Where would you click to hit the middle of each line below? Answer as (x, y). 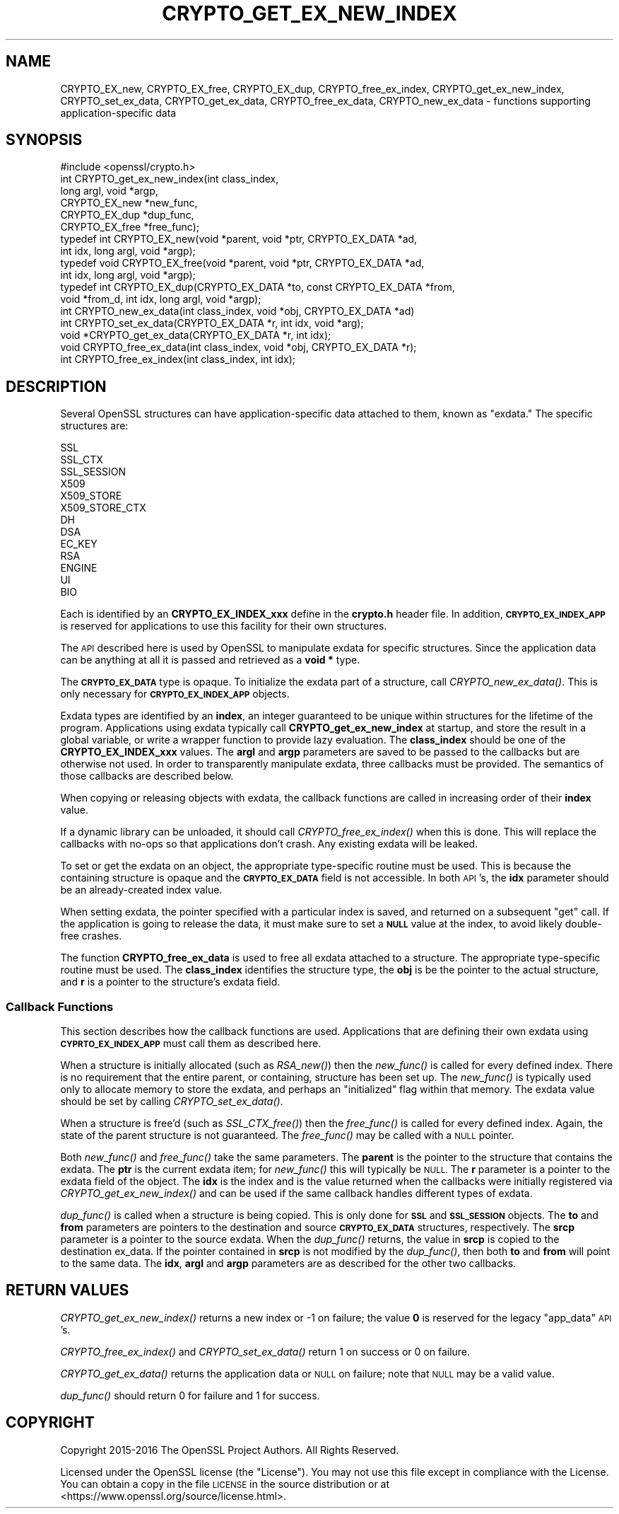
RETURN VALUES (67, 1290)
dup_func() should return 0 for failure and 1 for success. (190, 1395)
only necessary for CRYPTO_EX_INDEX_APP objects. (175, 694)
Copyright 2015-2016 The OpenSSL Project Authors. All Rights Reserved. (230, 1450)
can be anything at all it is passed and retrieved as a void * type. (210, 660)
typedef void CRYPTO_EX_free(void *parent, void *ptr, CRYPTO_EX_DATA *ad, (242, 263)
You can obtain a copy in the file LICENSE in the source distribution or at (225, 1484)
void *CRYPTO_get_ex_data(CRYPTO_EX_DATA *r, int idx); (196, 335)
